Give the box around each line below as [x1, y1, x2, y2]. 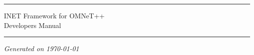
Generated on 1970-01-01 [4, 43, 79, 54]
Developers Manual [4, 20, 61, 30]
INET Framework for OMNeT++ [4, 11, 105, 20]
